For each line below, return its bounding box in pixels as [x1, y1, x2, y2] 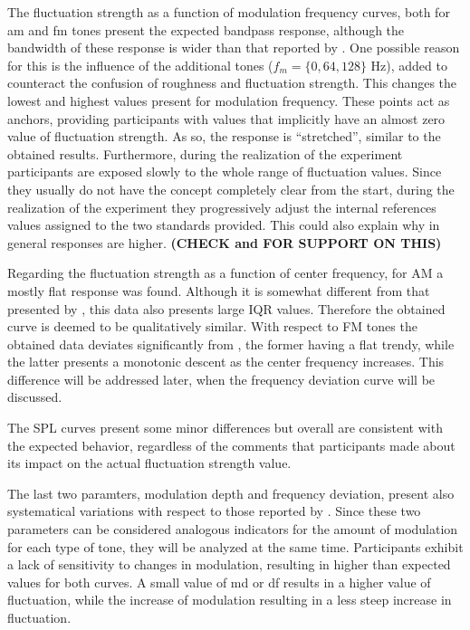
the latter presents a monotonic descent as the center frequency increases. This [7, 352, 445, 371]
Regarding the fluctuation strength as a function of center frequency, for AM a [7, 263, 444, 282]
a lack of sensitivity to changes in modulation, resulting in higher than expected [7, 555, 451, 574]
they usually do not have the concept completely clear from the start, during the [7, 179, 455, 198]
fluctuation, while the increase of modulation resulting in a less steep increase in [7, 590, 452, 609]
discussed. [7, 387, 62, 406]
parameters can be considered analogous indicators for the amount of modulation [7, 520, 458, 539]
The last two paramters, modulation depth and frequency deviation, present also [7, 483, 455, 502]
